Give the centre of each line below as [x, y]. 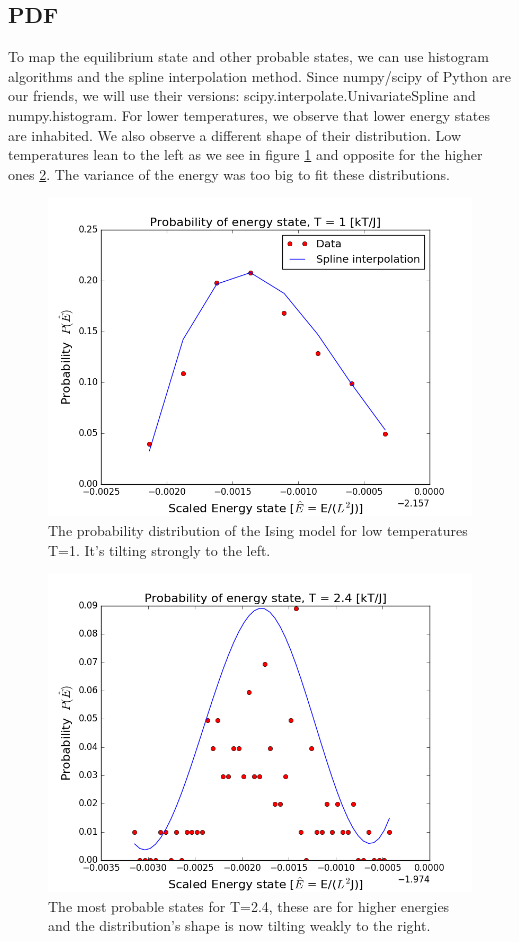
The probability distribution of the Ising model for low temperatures [258, 529]
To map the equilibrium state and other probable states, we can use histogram [248, 56]
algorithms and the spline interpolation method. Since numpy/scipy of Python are [260, 75]
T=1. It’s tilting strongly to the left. [159, 549]
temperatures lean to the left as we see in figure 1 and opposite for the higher [245, 154]
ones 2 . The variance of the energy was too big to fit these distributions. [229, 173]
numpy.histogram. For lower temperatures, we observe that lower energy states [249, 114]
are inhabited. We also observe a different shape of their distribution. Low [234, 134]
